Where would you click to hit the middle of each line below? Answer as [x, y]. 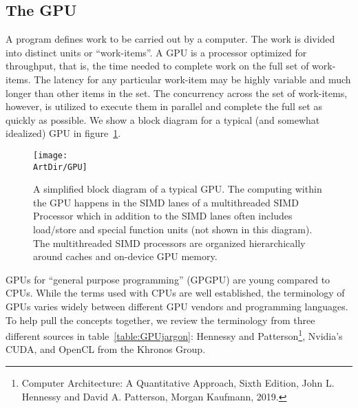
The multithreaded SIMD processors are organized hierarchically [169, 243]
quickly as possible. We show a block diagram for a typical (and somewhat [163, 119]
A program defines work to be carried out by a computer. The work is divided [170, 39]
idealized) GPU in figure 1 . [63, 133]
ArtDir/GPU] [60, 167]
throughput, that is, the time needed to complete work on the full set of [157, 66]
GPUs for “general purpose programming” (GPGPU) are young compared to [168, 279]
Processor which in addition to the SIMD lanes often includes [163, 216]
